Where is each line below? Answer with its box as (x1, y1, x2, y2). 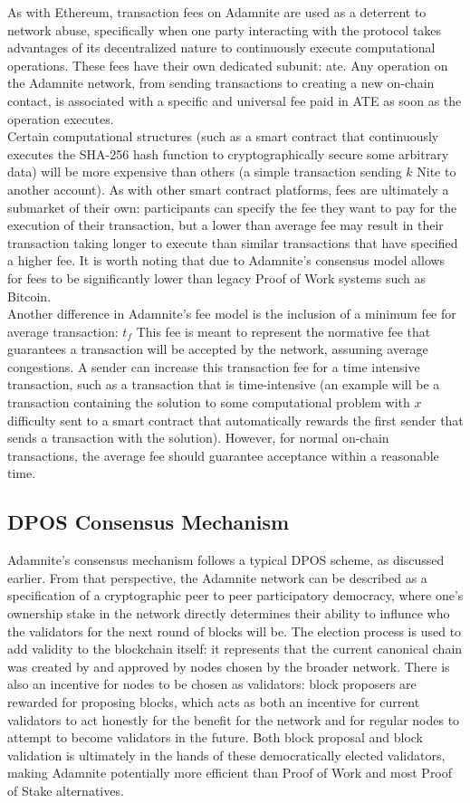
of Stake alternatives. (7, 780, 124, 799)
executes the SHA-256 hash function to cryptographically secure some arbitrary (7, 144, 449, 163)
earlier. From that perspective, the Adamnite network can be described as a (7, 568, 427, 587)
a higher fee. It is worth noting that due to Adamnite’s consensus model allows (7, 251, 446, 270)
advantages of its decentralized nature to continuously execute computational (7, 38, 436, 57)
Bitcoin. (7, 286, 52, 305)
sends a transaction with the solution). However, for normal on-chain (7, 428, 389, 447)
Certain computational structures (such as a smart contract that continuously (7, 127, 439, 146)
